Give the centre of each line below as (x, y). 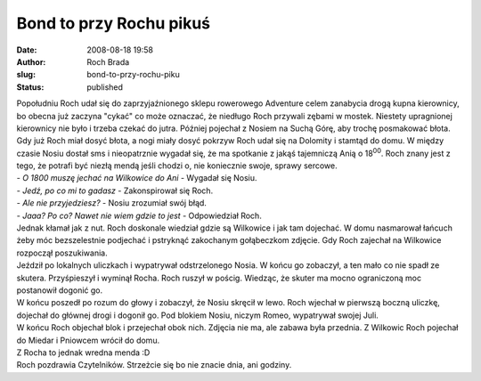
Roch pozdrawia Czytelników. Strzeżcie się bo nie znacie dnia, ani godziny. (154, 365)
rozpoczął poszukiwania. (62, 253)
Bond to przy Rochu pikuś (114, 23)
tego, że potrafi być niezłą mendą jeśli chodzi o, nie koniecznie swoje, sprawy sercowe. (177, 166)
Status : (30, 87)
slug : (26, 75)
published (105, 87)
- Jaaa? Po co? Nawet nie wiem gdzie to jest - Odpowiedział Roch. (139, 215)
